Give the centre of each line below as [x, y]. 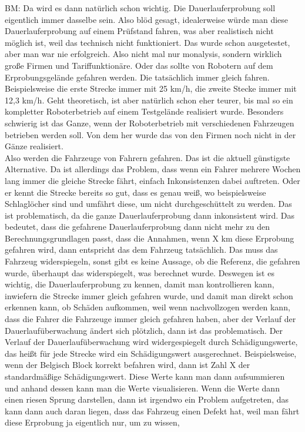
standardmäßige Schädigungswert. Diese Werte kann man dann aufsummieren [145, 376]
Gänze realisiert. [34, 146]
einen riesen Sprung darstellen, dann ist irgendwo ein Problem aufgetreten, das [147, 399]
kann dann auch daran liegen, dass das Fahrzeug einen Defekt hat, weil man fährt [152, 411]
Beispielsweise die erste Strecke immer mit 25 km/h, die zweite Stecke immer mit [151, 88]
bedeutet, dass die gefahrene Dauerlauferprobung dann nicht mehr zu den [137, 227]
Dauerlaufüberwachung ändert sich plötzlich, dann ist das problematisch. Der [144, 330]
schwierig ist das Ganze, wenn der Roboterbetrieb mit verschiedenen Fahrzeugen [150, 123]
